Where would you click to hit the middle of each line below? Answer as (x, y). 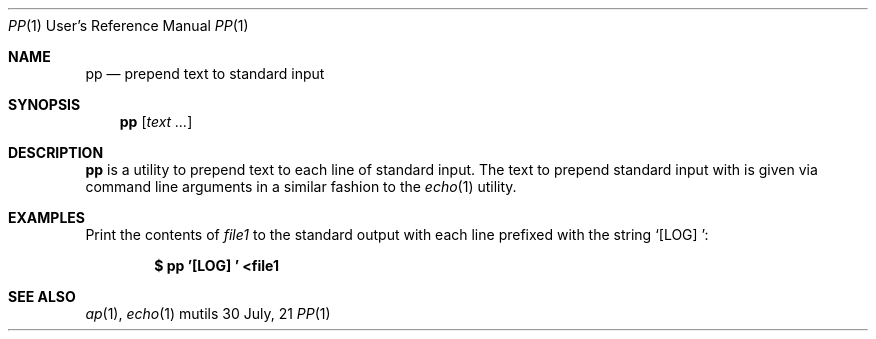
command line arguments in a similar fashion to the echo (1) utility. (301, 186)
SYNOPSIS (44, 104)
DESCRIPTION (56, 152)
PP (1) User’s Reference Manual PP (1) (128, 25)
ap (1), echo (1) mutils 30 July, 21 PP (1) (208, 313)
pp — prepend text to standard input (205, 73)
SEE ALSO (42, 296)
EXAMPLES (46, 217)
